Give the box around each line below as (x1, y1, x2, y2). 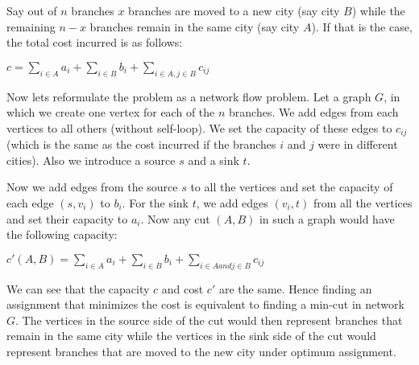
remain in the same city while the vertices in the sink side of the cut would (6, 327, 376, 344)
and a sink (188, 151, 239, 168)
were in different (317, 136, 398, 153)
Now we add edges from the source (6, 178, 178, 195)
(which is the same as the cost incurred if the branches (6, 136, 276, 153)
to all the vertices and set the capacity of (190, 178, 393, 195)
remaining (6, 18, 56, 35)
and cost (161, 280, 204, 297)
